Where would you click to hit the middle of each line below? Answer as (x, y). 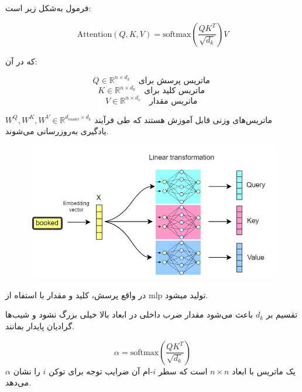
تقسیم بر (282, 314)
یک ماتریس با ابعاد (264, 371)
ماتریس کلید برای (174, 91)
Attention (95, 34)
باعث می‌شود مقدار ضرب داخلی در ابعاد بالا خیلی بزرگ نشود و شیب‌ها (129, 314)
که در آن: (21, 61)
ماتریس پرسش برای (174, 81)
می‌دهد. (18, 382)
